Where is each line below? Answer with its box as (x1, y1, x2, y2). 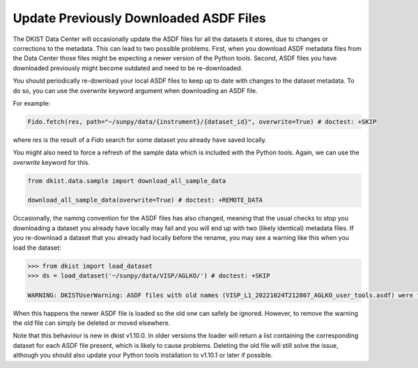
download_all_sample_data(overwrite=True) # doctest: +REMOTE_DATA (27, 196, 263, 205)
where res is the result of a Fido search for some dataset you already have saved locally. (13, 136, 268, 144)
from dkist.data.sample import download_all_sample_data (27, 177, 226, 184)
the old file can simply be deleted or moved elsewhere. (13, 319, 171, 327)
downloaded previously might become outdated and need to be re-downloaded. (13, 63, 243, 72)
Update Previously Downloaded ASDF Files (13, 10, 266, 26)
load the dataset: (13, 243, 62, 252)
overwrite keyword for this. (13, 158, 91, 166)
